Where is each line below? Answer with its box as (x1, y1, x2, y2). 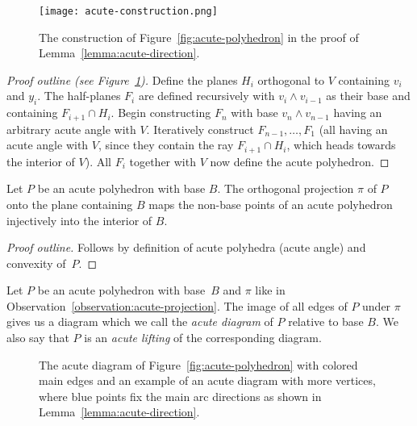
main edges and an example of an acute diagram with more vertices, (39, 372, 376, 389)
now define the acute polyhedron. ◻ (210, 152, 390, 169)
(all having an (319, 120, 388, 137)
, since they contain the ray (98, 136, 234, 153)
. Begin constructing (111, 104, 211, 121)
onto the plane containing (6, 195, 133, 212)
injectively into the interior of (6, 211, 152, 228)
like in (255, 282, 286, 299)
